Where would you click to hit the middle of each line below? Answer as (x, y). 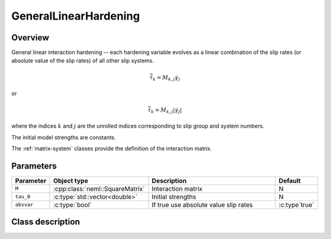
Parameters (34, 166)
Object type (70, 180)
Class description (46, 222)
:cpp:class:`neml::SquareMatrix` (99, 188)
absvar (24, 205)
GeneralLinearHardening (76, 16)
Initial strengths (174, 197)
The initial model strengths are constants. (64, 137)
